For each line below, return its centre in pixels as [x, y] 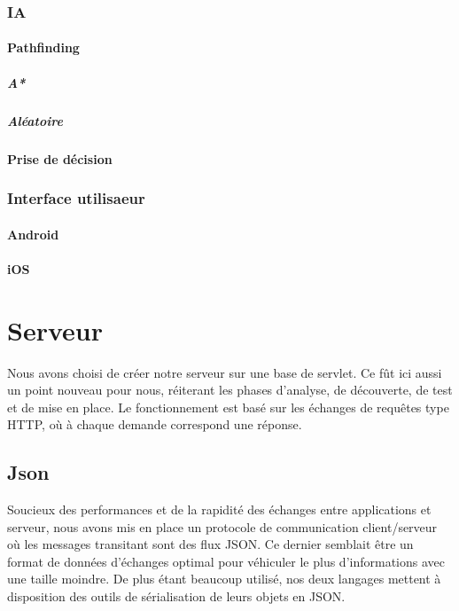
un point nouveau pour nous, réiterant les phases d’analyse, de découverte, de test [230, 390]
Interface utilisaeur [76, 198]
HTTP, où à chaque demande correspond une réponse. [155, 424]
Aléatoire [35, 120]
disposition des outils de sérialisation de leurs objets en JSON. [176, 596]
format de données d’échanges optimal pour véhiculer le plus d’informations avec [226, 561]
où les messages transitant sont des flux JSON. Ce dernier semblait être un [210, 544]
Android [33, 234]
